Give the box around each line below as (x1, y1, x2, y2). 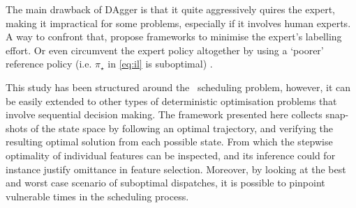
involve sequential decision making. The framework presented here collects (6, 107, 322, 122)
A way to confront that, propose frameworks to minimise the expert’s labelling (6, 29, 342, 44)
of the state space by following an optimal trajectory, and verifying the (30, 120, 334, 135)
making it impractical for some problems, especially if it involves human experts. (6, 15, 351, 30)
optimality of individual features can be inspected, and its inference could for (6, 147, 336, 162)
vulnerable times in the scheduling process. (6, 189, 189, 203)
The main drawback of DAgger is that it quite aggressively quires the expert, (6, 2, 336, 16)
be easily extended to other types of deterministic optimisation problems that (6, 93, 337, 108)
